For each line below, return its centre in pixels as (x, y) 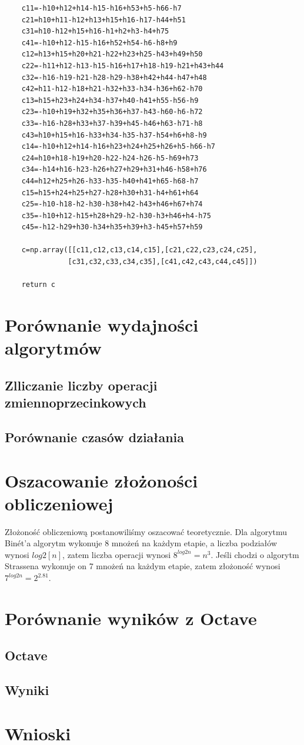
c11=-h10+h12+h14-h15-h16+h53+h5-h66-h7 (101, 8)
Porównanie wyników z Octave (131, 618)
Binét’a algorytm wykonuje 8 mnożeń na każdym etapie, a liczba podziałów (141, 543)
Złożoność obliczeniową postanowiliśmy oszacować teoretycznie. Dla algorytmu (146, 531)
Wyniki (27, 690)
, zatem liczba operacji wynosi (117, 554)
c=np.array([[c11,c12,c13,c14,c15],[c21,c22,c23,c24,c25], (139, 250)
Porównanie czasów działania (95, 437)
